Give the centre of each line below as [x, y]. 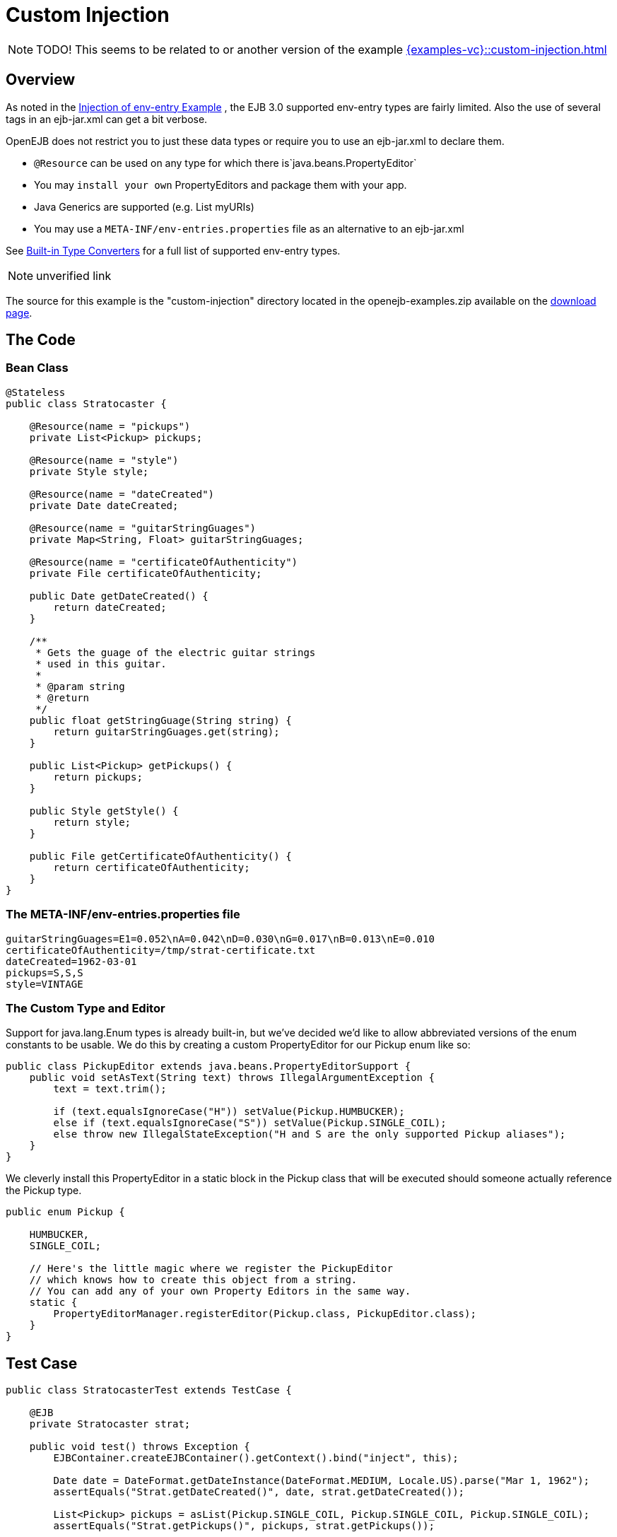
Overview [41, 80]
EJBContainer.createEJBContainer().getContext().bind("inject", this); [256, 1458]
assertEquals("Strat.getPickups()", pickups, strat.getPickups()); [244, 1526]
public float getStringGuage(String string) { [160, 720]
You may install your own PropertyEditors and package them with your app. [221, 185]
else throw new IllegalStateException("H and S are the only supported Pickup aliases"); [310, 1134]
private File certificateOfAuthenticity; [146, 573]
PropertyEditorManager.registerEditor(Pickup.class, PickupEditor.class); [265, 1314]
